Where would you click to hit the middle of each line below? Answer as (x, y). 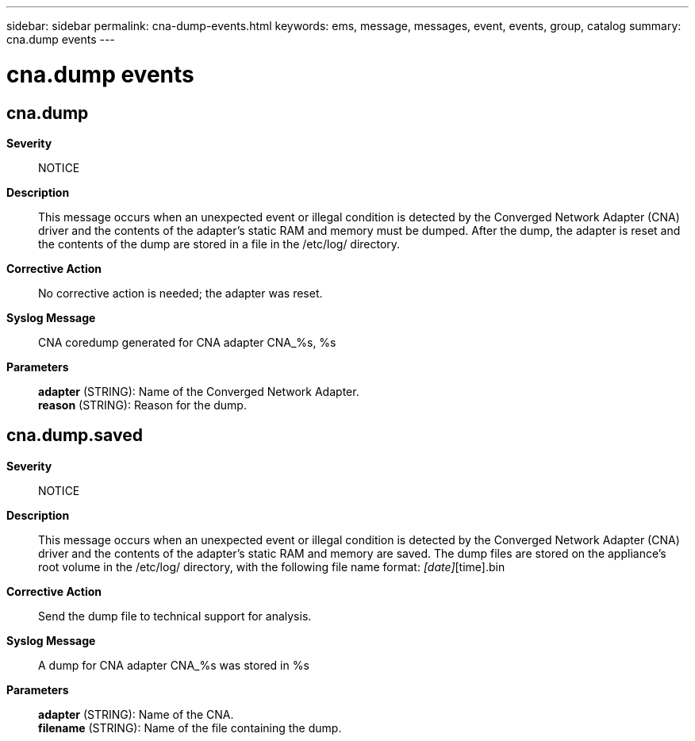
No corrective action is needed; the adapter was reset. (180, 293)
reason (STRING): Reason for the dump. (142, 405)
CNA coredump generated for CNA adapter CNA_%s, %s (187, 342)
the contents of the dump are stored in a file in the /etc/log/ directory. (219, 244)
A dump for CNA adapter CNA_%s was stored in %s (174, 665)
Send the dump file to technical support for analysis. (175, 616)
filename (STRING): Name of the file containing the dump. (190, 728)
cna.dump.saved (75, 436)
